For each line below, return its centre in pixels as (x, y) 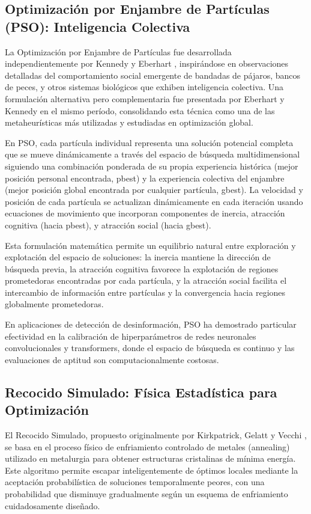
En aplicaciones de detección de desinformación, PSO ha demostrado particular (151, 324)
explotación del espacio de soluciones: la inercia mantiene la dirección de (138, 257)
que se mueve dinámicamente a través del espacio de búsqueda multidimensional (152, 154)
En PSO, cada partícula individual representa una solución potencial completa (149, 142)
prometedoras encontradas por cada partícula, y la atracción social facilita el (146, 280)
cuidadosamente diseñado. (53, 505)
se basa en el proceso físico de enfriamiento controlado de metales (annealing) (147, 446)
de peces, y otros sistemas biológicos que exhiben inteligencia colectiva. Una (144, 87)
